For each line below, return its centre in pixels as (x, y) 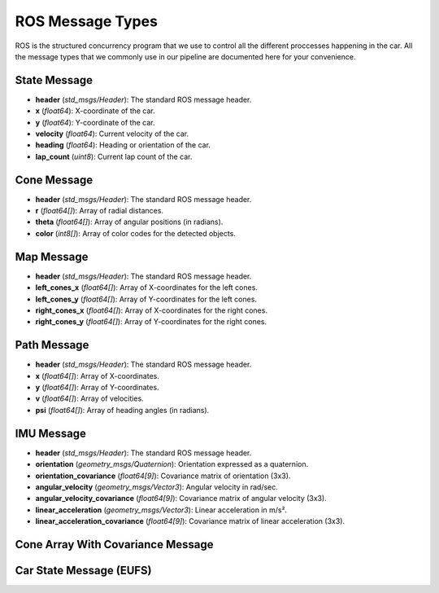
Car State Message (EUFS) (83, 570)
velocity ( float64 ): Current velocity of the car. (112, 134)
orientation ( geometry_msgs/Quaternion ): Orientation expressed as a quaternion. (172, 464)
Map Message (52, 257)
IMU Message (51, 433)
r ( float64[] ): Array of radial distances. (100, 211)
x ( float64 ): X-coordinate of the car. (96, 111)
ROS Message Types (87, 21)
